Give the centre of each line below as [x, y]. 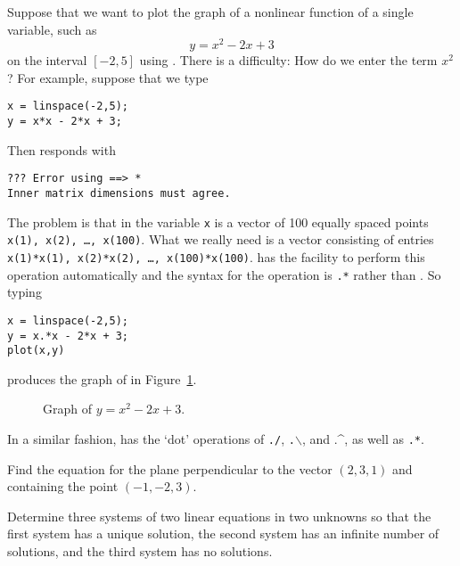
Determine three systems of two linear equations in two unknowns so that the [219, 516]
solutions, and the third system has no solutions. [140, 551]
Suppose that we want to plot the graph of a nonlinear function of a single [210, 12]
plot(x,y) [36, 351]
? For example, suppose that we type [108, 77]
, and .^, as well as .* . [363, 439]
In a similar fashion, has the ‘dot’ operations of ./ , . [151, 439]
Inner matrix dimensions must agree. [119, 194]
